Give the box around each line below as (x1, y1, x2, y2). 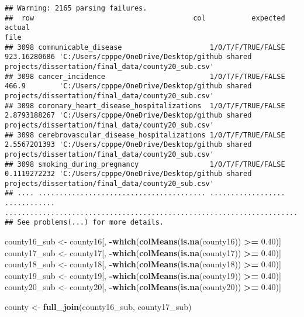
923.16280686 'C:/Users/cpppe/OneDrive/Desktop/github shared (5, 53, 252, 61)
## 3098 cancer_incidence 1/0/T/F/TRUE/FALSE (5, 72, 285, 81)
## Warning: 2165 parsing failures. (5, 4, 147, 12)
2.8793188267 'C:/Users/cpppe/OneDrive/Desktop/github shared (5, 111, 252, 120)
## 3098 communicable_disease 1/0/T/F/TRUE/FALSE (5, 43, 285, 51)
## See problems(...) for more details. (5, 218, 164, 227)
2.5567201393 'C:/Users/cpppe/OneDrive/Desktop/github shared (5, 140, 252, 149)
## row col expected (5, 13, 285, 22)
